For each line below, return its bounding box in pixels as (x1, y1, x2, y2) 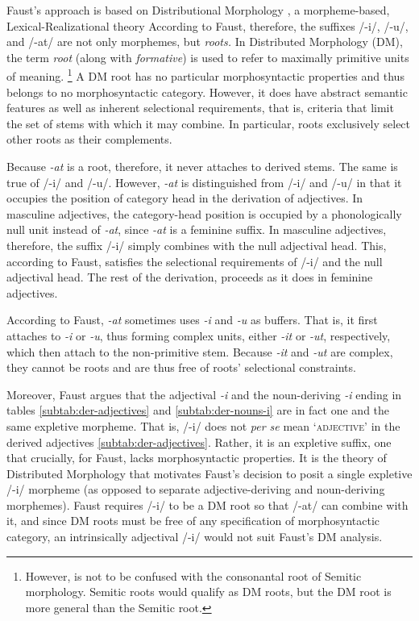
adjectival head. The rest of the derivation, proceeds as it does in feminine (6, 269, 373, 285)
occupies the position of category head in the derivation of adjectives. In (6, 190, 363, 206)
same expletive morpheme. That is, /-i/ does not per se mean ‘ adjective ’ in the (6, 417, 400, 434)
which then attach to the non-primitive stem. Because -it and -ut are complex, (6, 343, 393, 360)
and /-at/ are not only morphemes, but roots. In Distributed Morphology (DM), (6, 33, 403, 50)
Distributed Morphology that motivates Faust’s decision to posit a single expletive (6, 465, 413, 481)
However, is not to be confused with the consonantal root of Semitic (25, 567, 362, 584)
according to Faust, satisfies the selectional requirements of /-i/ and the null (6, 252, 383, 269)
